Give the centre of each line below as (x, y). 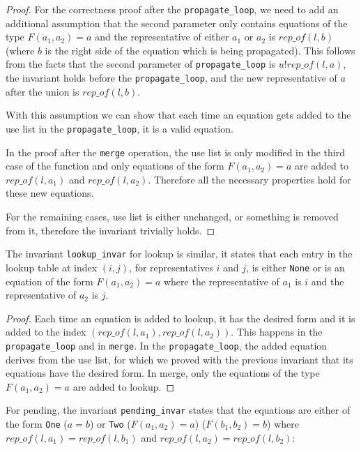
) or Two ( (110, 423)
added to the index (46, 332)
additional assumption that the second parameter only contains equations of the (177, 23)
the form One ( (37, 423)
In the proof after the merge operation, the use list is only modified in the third (175, 152)
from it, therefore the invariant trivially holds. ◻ (110, 230)
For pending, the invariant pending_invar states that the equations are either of (178, 410)
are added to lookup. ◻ (124, 386)
